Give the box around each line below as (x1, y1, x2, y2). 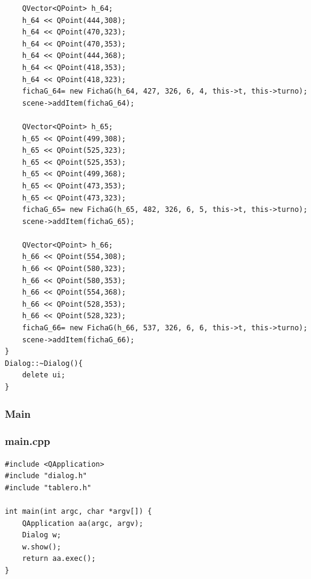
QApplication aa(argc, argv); (22, 519, 144, 528)
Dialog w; (22, 531, 62, 540)
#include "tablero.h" (5, 483, 92, 492)
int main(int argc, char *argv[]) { (5, 507, 152, 516)
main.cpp (5, 433, 50, 449)
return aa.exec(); (22, 554, 96, 563)
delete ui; (22, 371, 66, 380)
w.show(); (22, 542, 62, 551)
